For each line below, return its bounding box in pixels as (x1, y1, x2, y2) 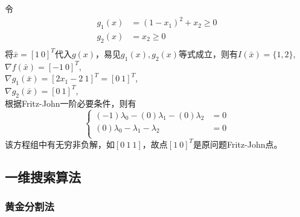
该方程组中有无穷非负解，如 (5, 137, 115, 150)
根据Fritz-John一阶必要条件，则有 (5, 96, 136, 109)
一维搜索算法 (5, 167, 81, 186)
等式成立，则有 (179, 47, 238, 60)
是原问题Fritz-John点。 (193, 137, 282, 150)
